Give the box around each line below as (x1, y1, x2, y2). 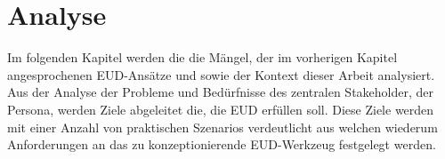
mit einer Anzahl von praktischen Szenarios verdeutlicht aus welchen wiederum (7, 117, 438, 136)
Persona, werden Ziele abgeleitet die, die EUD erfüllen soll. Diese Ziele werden (7, 99, 434, 118)
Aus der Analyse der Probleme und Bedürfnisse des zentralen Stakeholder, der (7, 83, 433, 101)
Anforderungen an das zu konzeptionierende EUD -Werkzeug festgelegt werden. (7, 135, 436, 154)
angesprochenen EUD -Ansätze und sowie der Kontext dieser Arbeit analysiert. (7, 65, 435, 83)
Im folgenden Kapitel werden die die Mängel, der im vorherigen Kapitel (7, 48, 398, 67)
